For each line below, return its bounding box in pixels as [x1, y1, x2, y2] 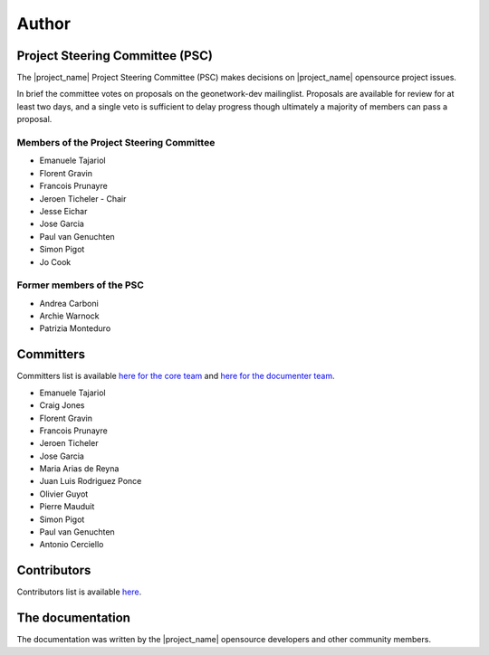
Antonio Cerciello [39, 539, 104, 550]
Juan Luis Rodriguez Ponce [39, 476, 142, 487]
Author [16, 14, 72, 33]
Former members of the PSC [16, 279, 145, 291]
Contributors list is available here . [16, 586, 142, 597]
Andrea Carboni [39, 298, 99, 309]
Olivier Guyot [39, 489, 89, 499]
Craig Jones [39, 400, 85, 411]
